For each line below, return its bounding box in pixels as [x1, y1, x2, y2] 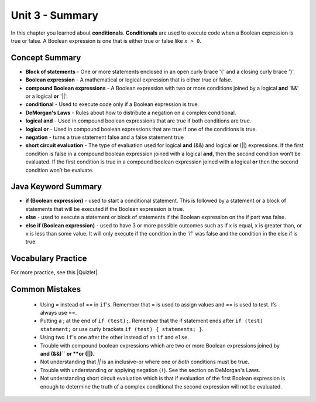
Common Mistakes [11, 284, 81, 294]
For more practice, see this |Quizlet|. [11, 269, 99, 276]
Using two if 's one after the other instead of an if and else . [40, 334, 190, 341]
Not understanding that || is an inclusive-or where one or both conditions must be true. [40, 358, 250, 366]
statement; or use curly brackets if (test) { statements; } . [40, 325, 204, 332]
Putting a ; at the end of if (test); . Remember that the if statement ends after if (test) [40, 317, 263, 325]
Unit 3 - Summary [11, 9, 99, 22]
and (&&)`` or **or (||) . [40, 350, 95, 357]
